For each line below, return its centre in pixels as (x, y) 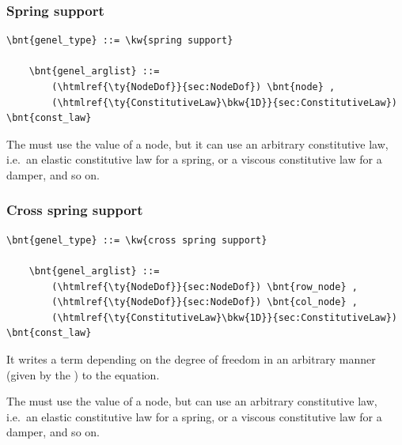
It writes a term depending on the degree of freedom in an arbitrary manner (191, 358)
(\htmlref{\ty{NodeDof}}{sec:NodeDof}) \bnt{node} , (193, 87)
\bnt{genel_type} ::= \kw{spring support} (120, 41)
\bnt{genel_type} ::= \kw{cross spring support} (137, 240)
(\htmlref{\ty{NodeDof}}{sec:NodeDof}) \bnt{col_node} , (205, 302)
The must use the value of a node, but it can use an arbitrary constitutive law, (197, 143)
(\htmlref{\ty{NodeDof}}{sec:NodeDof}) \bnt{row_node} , (205, 287)
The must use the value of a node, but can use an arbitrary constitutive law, (192, 401)
